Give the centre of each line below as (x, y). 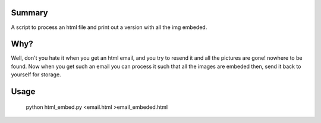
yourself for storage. (36, 75)
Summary (29, 13)
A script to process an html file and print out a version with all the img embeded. (109, 27)
